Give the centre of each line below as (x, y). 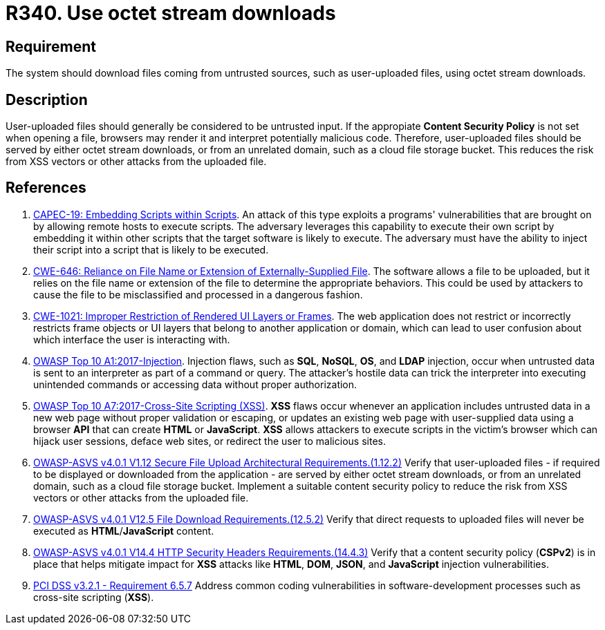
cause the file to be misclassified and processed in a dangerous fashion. (198, 294)
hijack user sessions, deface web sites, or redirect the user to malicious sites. (210, 441)
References (46, 188)
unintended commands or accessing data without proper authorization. (195, 384)
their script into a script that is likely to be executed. (151, 249)
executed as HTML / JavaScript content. (124, 531)
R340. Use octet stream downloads (171, 13)
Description (47, 99)
